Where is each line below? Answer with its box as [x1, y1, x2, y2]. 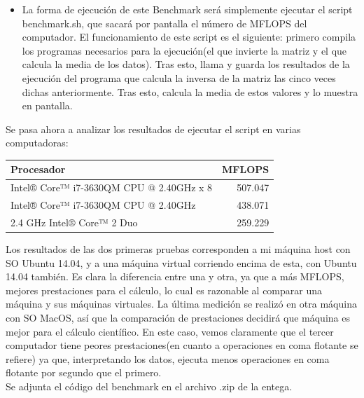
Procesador [10, 162, 66, 177]
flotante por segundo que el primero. [6, 365, 162, 380]
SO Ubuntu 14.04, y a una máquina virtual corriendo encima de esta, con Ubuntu [6, 255, 357, 270]
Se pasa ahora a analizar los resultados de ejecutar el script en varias [6, 121, 301, 136]
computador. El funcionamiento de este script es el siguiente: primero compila [22, 29, 356, 44]
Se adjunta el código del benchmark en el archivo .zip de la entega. [6, 379, 293, 393]
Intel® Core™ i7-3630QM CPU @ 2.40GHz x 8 [10, 180, 213, 195]
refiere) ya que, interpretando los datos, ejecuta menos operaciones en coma [6, 351, 330, 366]
